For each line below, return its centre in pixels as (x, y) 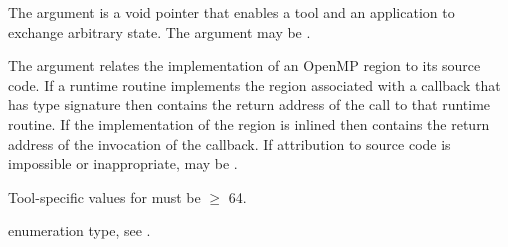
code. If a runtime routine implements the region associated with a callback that (254, 84)
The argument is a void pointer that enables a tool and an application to (231, 12)
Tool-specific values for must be (104, 196)
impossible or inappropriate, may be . (123, 163)
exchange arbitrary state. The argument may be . (159, 31)
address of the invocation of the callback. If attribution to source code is (229, 143)
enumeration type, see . (79, 230)
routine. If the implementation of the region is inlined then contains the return (249, 123)
